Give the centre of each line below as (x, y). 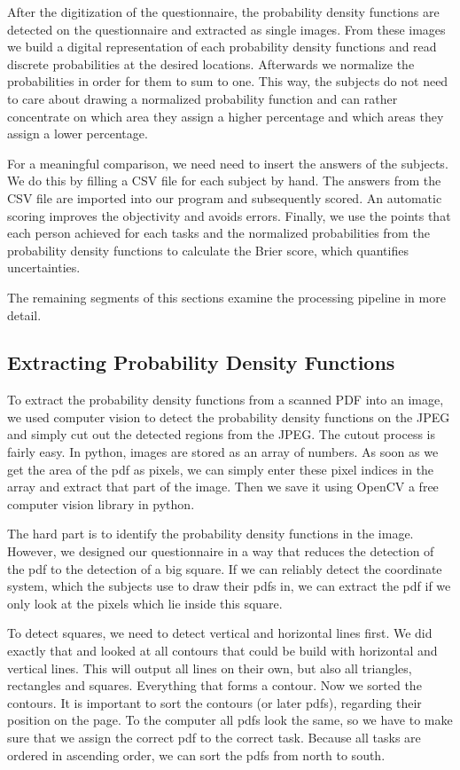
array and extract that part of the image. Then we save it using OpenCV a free (223, 487)
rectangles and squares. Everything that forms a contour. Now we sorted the (214, 685)
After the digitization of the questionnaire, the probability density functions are (223, 12)
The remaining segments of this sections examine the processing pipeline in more (226, 297)
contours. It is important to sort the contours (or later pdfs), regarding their (214, 702)
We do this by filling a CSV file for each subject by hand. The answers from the (224, 181)
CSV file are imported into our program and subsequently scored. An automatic (225, 197)
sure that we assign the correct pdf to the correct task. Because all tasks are (214, 737)
